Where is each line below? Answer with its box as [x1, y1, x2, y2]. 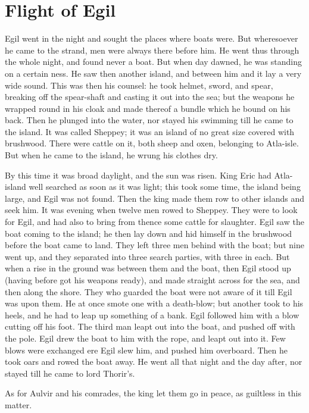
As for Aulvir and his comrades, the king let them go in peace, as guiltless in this [5, 387, 302, 399]
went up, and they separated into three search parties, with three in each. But [5, 250, 290, 262]
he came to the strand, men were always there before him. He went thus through [5, 43, 299, 56]
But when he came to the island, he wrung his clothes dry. [5, 149, 218, 161]
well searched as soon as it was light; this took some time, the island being [29, 180, 301, 193]
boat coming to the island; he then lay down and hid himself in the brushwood [5, 227, 292, 239]
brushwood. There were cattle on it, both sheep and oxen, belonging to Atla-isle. [5, 137, 299, 149]
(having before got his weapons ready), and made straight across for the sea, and [5, 274, 300, 286]
